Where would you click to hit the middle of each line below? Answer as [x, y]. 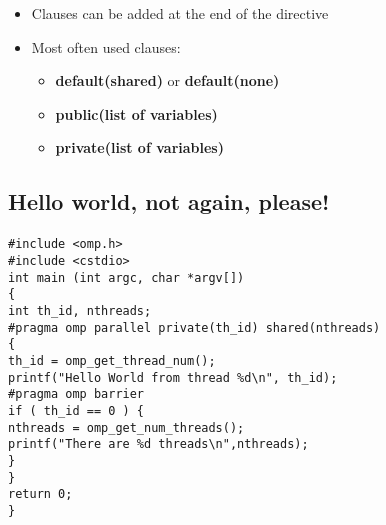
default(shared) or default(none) [167, 80]
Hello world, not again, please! [169, 201]
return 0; [40, 494]
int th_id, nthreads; [80, 310]
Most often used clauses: [106, 46]
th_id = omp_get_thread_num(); [112, 360]
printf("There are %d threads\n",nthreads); [158, 444]
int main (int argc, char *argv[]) [126, 277]
